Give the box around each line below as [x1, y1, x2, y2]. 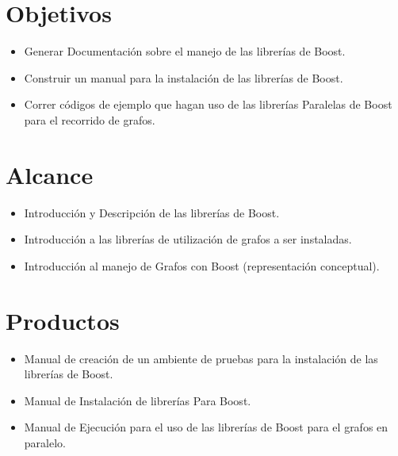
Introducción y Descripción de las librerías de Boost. [24, 204, 280, 220]
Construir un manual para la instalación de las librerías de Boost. [24, 69, 343, 86]
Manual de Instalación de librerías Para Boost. [24, 392, 251, 408]
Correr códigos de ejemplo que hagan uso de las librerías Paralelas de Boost [24, 96, 392, 113]
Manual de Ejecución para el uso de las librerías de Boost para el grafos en [24, 419, 388, 435]
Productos [6, 304, 120, 336]
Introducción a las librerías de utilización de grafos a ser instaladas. [24, 231, 352, 247]
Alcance [6, 158, 94, 190]
